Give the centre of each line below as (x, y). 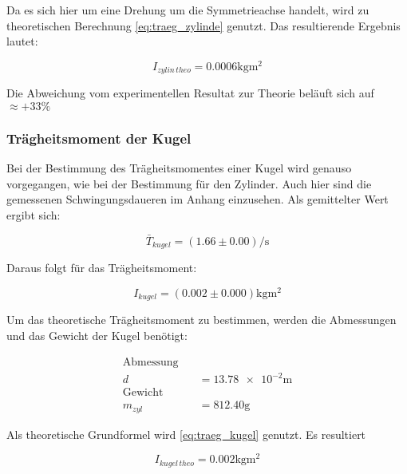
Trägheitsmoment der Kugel (99, 138)
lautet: (22, 41)
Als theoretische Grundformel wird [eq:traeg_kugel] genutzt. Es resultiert (186, 434)
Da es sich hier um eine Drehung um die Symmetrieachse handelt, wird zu (188, 10)
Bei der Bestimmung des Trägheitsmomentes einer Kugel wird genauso (179, 168)
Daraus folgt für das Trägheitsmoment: (102, 268)
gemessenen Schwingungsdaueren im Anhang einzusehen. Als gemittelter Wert (198, 199)
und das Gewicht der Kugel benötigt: (97, 335)
